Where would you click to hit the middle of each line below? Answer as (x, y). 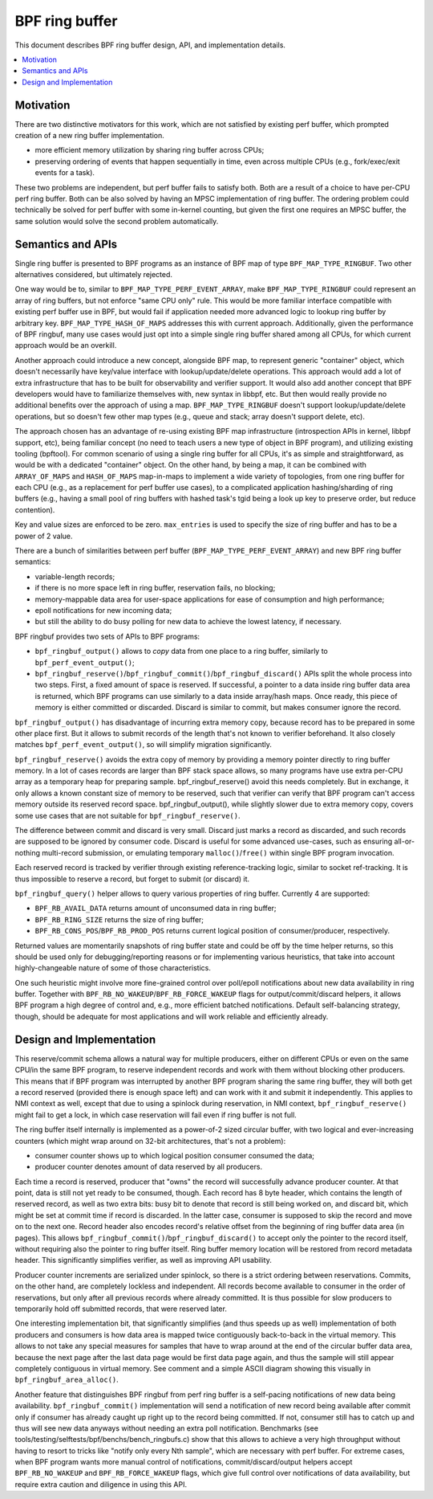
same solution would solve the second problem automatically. (117, 221)
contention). (35, 509)
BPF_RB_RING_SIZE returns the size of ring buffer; (119, 919)
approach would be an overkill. (66, 345)
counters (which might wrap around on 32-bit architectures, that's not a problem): (150, 1141)
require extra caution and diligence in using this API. (101, 1484)
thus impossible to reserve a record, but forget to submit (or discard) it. (132, 879)
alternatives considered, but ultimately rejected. (93, 275)
